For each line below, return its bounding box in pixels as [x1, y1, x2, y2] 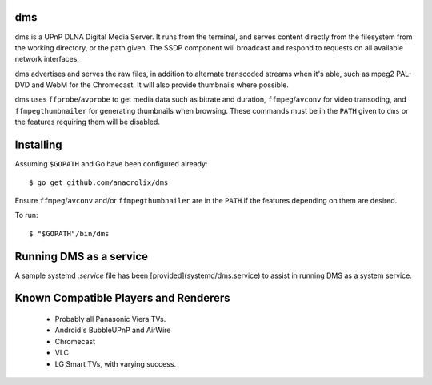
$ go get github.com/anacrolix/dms [29, 178, 169, 187]
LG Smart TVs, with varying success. [54, 359, 176, 368]
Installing [14, 138, 63, 152]
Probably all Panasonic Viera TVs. [54, 315, 166, 324]
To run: [14, 211, 39, 220]
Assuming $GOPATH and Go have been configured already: [14, 159, 208, 169]
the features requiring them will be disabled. [14, 117, 160, 127]
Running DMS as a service [14, 249, 148, 263]
